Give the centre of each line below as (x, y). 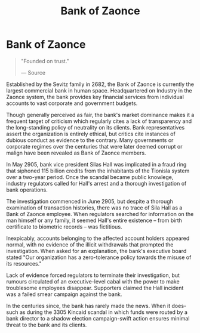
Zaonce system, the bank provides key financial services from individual (95, 97)
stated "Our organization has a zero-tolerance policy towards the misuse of (99, 257)
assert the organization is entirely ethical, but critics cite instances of (91, 134)
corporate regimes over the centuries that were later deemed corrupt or (94, 146)
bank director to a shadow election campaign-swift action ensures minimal (98, 318)
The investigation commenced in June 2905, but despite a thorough (90, 201)
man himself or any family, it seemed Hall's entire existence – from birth (94, 220)
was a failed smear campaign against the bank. (64, 294)
